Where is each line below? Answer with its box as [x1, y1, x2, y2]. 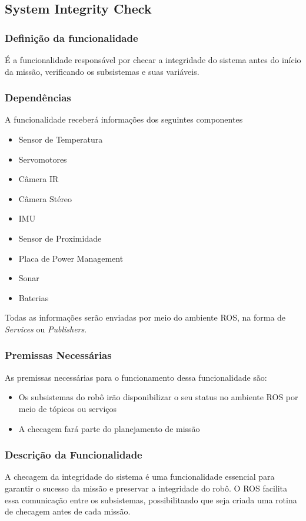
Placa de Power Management [18, 252, 124, 264]
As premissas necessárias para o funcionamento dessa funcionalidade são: [5, 371, 267, 383]
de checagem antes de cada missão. [5, 505, 131, 517]
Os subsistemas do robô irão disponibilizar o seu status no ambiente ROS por [18, 391, 298, 403]
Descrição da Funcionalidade [5, 447, 142, 462]
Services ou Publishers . [5, 322, 87, 335]
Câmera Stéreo [18, 192, 72, 205]
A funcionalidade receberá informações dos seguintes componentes [5, 113, 243, 126]
